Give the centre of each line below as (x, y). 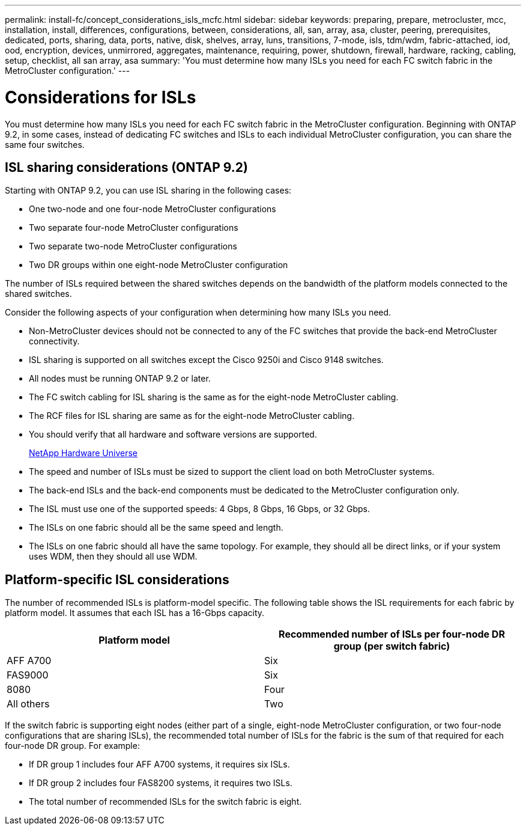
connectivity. (54, 341)
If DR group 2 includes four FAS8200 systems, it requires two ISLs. (161, 783)
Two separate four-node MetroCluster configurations (134, 228)
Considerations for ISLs (101, 97)
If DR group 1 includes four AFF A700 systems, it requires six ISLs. (159, 764)
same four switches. (45, 144)
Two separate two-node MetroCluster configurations (133, 246)
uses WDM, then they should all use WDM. (113, 557)
